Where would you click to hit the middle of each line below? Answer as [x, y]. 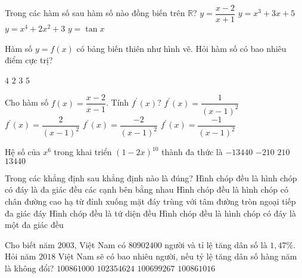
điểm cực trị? [29, 60]
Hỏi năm [21, 256]
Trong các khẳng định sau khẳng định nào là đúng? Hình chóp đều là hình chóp [151, 177]
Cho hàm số [27, 102]
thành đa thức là [192, 152]
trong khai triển [83, 152]
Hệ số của [23, 152]
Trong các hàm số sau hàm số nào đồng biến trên [95, 13]
